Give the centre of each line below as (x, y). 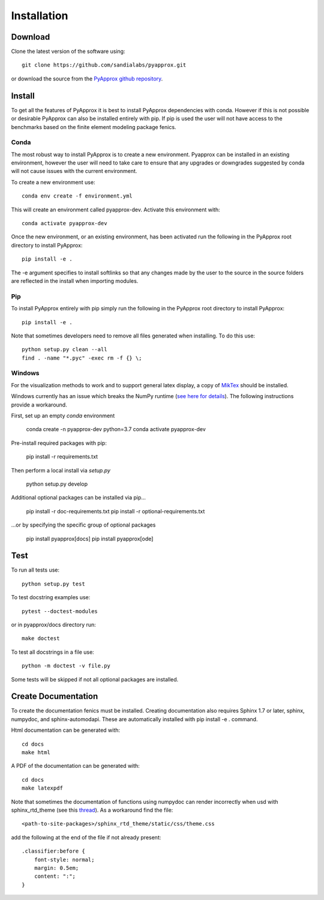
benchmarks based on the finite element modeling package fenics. (94, 127)
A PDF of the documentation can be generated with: (76, 766)
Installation (40, 16)
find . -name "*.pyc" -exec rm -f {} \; (82, 358)
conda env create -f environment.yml (77, 196)
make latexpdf (42, 788)
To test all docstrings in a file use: (52, 652)
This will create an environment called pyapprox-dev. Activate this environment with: (115, 210)
